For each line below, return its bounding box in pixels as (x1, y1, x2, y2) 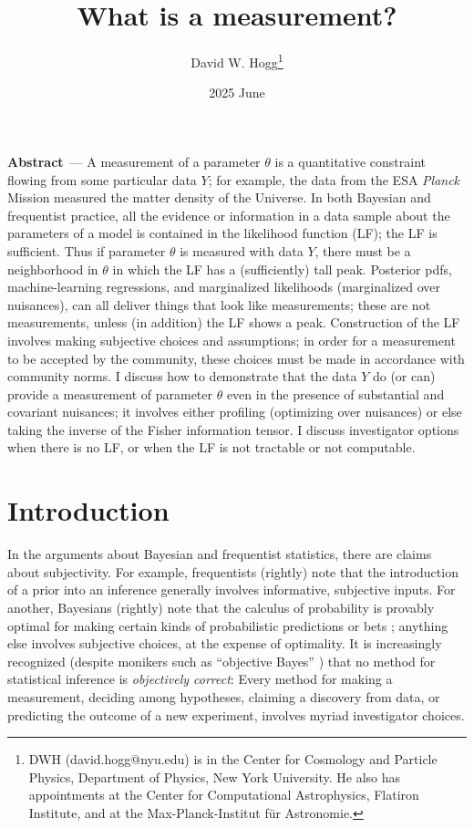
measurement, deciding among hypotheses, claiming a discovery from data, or (7, 687, 440, 706)
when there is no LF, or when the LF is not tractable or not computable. (7, 438, 416, 457)
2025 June (209, 83, 265, 102)
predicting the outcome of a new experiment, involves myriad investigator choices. (7, 705, 465, 724)
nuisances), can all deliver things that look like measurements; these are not (7, 295, 431, 314)
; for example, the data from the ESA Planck (208, 170, 460, 189)
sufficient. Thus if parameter (7, 241, 166, 260)
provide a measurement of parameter (7, 384, 212, 403)
